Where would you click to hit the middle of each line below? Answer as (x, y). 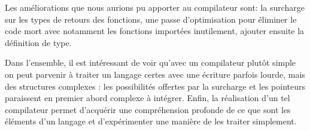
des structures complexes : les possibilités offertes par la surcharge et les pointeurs (155, 86)
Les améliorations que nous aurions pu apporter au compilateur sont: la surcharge (155, 7)
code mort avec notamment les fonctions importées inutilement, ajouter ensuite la (155, 31)
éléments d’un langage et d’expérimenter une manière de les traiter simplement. (151, 121)
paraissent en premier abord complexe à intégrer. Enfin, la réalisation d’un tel (148, 98)
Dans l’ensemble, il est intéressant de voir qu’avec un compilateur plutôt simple (151, 63)
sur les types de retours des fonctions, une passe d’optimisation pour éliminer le (151, 19)
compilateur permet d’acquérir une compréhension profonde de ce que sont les (148, 109)
